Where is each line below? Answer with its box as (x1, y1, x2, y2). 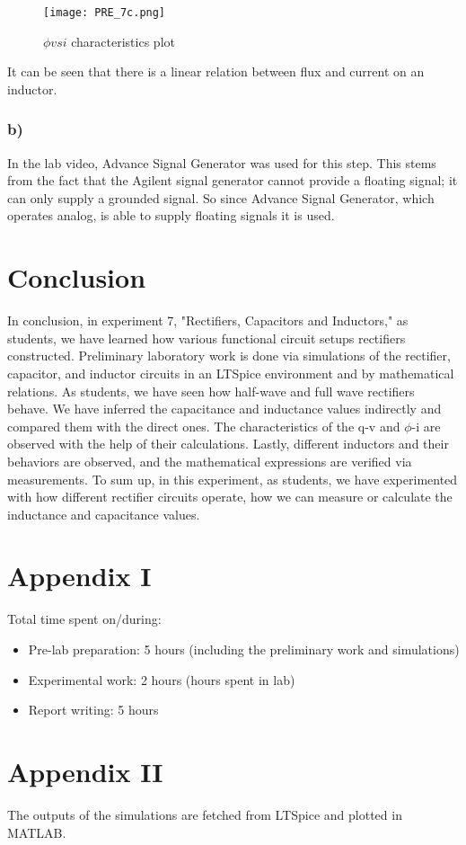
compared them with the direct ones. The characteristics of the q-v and (7, 416, 400, 435)
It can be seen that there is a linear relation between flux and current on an (7, 62, 425, 81)
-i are (411, 416, 441, 435)
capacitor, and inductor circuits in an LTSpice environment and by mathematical (7, 363, 454, 382)
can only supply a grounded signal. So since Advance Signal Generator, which (7, 188, 435, 207)
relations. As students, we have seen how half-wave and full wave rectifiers (7, 381, 415, 400)
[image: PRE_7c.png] (43, 6, 166, 19)
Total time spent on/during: (7, 609, 162, 628)
